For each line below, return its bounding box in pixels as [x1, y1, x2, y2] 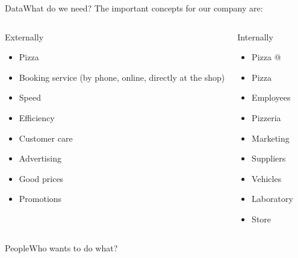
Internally [237, 30, 273, 43]
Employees [252, 91, 291, 104]
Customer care [19, 131, 73, 144]
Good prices [19, 172, 64, 184]
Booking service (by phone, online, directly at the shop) [19, 71, 225, 83]
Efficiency [19, 111, 55, 124]
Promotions [19, 192, 62, 205]
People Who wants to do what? [5, 241, 118, 254]
